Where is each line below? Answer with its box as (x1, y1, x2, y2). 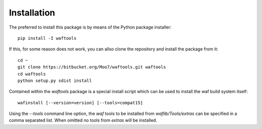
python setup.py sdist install (17, 78, 92, 83)
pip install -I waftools (17, 35, 77, 41)
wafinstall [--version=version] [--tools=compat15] (17, 100, 143, 105)
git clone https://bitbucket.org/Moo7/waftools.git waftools (17, 64, 166, 70)
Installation (9, 7, 55, 18)
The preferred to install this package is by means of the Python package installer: (9, 24, 172, 30)
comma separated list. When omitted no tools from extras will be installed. (9, 117, 157, 123)
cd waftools (17, 71, 46, 77)
